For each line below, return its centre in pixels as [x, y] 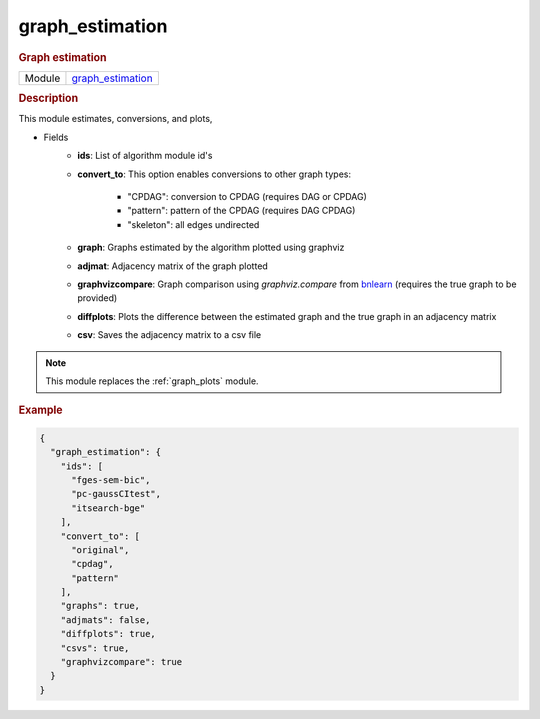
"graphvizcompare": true [121, 662]
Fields [56, 137]
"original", [100, 549]
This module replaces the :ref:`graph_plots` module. [152, 381]
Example [41, 410]
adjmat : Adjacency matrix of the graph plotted [173, 266]
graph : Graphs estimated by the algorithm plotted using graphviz [211, 247]
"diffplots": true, [108, 634]
